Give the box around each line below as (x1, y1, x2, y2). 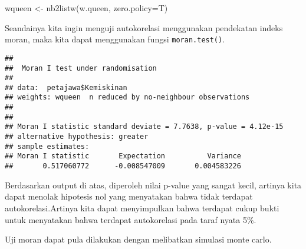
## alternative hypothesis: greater (5, 132, 149, 141)
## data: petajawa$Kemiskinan (5, 83, 127, 92)
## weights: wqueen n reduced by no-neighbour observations (5, 93, 250, 102)
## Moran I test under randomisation (5, 64, 157, 72)
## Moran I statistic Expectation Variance (5, 152, 241, 161)
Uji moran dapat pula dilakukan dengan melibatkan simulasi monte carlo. (5, 233, 272, 245)
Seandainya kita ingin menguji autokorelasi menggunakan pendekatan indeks (5, 21, 283, 34)
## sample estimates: (5, 142, 90, 151)
